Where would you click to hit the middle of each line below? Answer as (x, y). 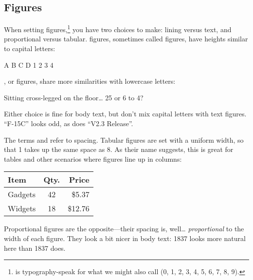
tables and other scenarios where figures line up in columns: (93, 159)
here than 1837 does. (35, 248)
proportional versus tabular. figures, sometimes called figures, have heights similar (126, 39)
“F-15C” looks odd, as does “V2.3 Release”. (69, 123)
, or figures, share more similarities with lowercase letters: (90, 81)
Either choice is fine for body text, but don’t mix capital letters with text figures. (125, 114)
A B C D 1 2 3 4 (29, 65)
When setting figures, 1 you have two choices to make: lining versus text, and (118, 28)
